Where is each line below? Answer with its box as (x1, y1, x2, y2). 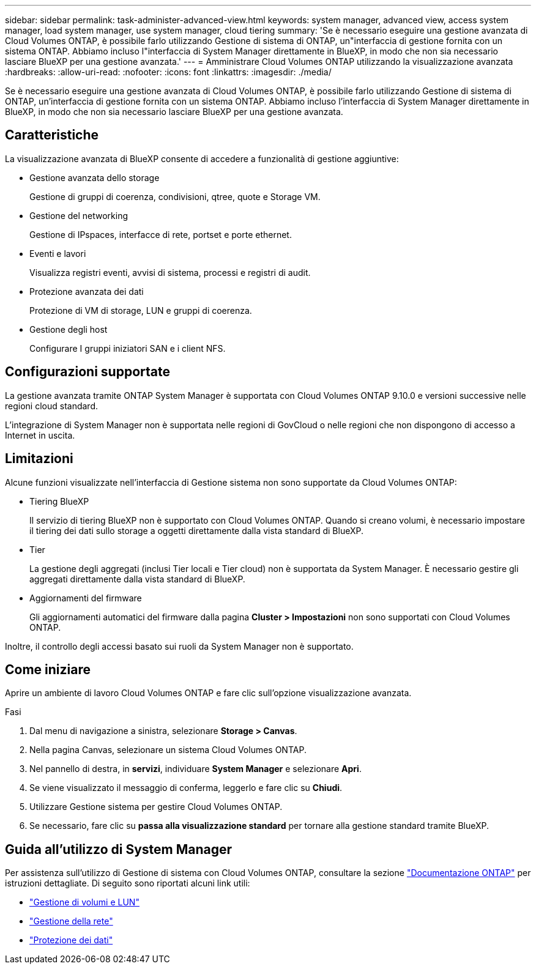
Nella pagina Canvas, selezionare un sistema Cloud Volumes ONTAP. (29, 744, 307, 756)
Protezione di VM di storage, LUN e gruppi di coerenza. (29, 305, 252, 316)
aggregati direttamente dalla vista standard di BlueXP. (29, 573, 245, 584)
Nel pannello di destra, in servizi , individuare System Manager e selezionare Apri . (29, 763, 362, 774)
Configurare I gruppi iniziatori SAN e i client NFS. (29, 343, 226, 354)
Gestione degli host (29, 324, 108, 335)
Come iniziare (5, 661, 91, 677)
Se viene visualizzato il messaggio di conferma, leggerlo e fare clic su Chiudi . (29, 782, 343, 793)
